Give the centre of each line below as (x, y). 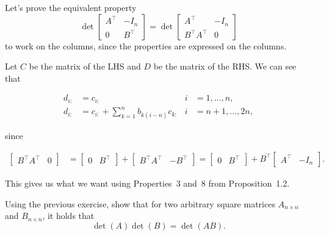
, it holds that (68, 216)
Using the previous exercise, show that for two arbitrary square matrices (140, 203)
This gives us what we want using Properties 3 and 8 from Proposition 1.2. (147, 183)
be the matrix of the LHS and (85, 66)
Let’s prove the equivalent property (71, 7)
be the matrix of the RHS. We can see (225, 66)
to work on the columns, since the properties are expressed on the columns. (146, 45)
